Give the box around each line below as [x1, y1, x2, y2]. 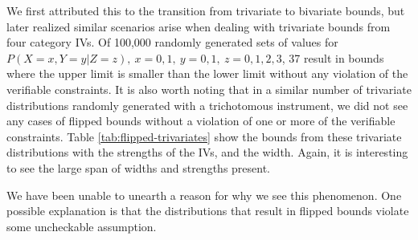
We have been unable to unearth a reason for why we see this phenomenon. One [6, 186, 402, 203]
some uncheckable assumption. [6, 218, 157, 234]
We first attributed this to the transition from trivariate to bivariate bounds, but [6, 2, 405, 18]
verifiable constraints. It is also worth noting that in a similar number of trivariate [6, 80, 412, 97]
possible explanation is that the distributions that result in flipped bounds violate [6, 202, 409, 219]
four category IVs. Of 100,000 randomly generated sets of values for [6, 34, 338, 51]
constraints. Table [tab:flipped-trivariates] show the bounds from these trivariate [6, 128, 402, 144]
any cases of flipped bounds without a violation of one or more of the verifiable [6, 112, 395, 129]
